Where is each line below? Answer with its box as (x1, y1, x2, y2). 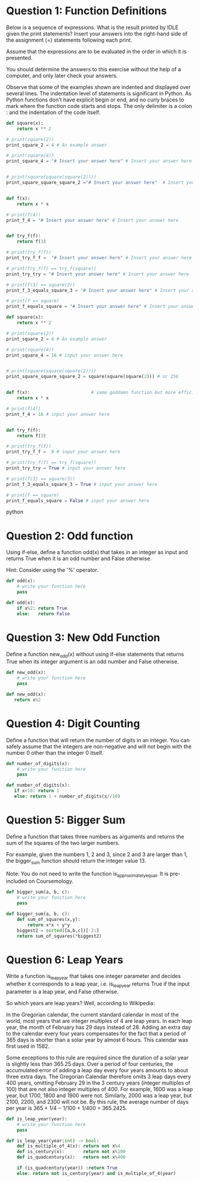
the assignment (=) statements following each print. (6, 36, 132, 43)
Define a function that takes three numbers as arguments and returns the (6, 833, 185, 840)
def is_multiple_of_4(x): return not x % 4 (17, 1143, 120, 1149)
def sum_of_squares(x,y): (17, 916, 81, 922)
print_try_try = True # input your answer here (6, 465, 126, 471)
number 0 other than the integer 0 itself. (6, 749, 104, 756)
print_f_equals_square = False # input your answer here (6, 497, 150, 504)
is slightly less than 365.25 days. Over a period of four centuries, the (6, 1060, 174, 1067)
